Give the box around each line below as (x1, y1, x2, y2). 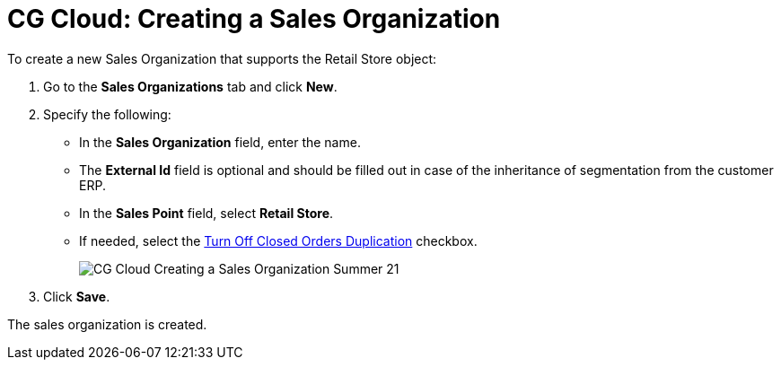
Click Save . (43, 288, 110, 304)
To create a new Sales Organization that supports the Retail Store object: (7, 50, 437, 66)
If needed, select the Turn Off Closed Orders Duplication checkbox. (79, 232, 478, 249)
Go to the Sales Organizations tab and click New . (43, 78, 338, 94)
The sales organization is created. (7, 316, 207, 332)
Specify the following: (43, 106, 171, 122)
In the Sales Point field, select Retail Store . (79, 205, 334, 221)
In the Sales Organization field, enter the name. (79, 134, 361, 150)
